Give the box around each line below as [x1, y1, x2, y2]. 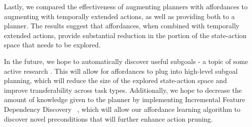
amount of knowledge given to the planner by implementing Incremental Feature [4, 94, 246, 105]
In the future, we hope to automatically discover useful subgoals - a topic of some [4, 56, 248, 66]
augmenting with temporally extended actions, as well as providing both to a [4, 11, 235, 21]
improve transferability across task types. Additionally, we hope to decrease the [4, 85, 242, 95]
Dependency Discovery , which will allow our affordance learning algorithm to [4, 104, 241, 114]
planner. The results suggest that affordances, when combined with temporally [4, 21, 240, 31]
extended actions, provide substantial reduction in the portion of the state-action [4, 30, 247, 40]
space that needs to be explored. [4, 40, 101, 50]
